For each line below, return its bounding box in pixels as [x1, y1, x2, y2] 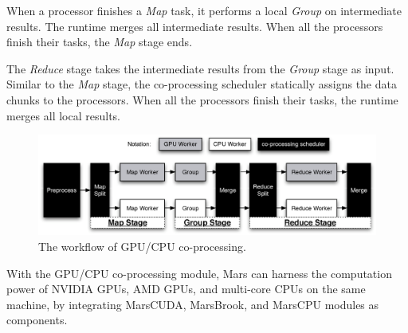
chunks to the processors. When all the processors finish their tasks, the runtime [6, 91, 398, 108]
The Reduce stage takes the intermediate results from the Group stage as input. [6, 60, 394, 76]
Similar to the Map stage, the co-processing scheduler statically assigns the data [6, 76, 397, 92]
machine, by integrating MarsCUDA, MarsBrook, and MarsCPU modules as [6, 296, 379, 312]
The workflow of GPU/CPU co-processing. [38, 238, 246, 255]
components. [6, 311, 68, 328]
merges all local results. [6, 107, 121, 123]
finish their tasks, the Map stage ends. [6, 33, 193, 50]
